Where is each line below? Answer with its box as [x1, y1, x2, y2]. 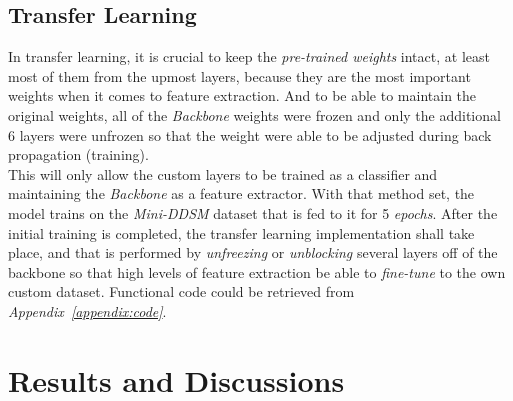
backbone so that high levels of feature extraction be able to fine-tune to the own [8, 261, 506, 282]
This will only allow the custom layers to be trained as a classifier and [8, 163, 438, 184]
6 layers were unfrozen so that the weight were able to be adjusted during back [8, 124, 492, 145]
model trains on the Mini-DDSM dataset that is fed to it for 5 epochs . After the [8, 202, 498, 223]
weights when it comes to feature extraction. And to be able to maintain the [8, 85, 477, 106]
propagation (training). [8, 144, 149, 165]
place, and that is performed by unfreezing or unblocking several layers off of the [8, 242, 498, 263]
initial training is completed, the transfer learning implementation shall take [8, 222, 475, 243]
